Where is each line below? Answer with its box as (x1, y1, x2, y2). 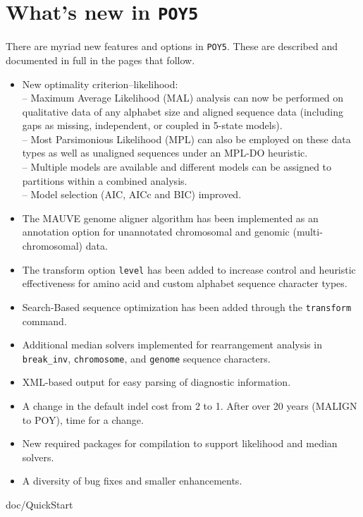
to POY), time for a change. (22, 412, 144, 427)
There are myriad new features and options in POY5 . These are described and (6, 39, 338, 54)
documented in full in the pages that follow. (6, 52, 195, 67)
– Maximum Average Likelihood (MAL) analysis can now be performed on (22, 90, 344, 105)
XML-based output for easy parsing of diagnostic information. (22, 375, 291, 389)
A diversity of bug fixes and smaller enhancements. (22, 473, 242, 488)
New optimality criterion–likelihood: (22, 76, 178, 91)
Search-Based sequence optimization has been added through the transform (22, 299, 352, 314)
